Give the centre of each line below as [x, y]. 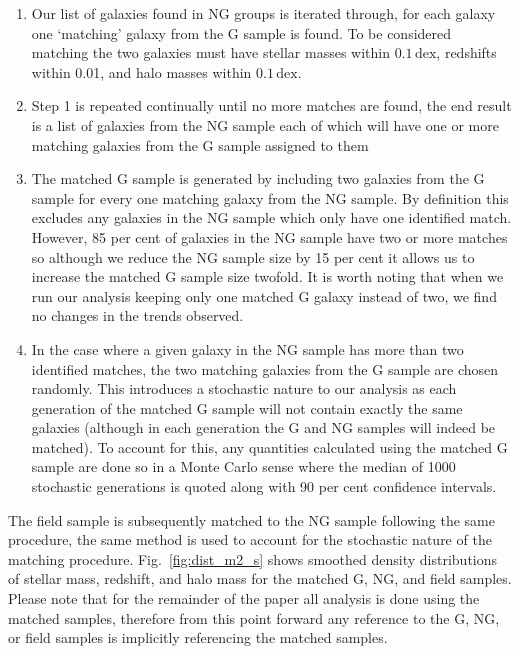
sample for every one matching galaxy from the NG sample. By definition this [270, 197]
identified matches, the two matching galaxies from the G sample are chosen [265, 368]
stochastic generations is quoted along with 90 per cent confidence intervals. [264, 486]
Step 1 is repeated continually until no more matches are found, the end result [271, 105]
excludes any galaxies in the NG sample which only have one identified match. [271, 217]
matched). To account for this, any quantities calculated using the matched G [269, 446]
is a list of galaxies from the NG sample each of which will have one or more [265, 124]
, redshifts [466, 52]
